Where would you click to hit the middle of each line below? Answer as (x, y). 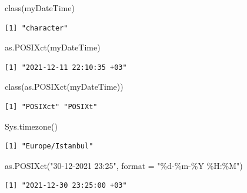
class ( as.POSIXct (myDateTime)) (64, 87)
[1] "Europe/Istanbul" (49, 146)
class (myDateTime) (40, 8)
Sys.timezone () (31, 126)
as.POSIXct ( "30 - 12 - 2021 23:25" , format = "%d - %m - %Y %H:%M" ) (124, 165)
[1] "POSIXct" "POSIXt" (51, 106)
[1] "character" (36, 28)
